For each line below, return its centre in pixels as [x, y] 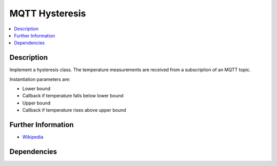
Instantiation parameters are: [40, 79]
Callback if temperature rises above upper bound [74, 110]
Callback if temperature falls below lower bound [73, 96]
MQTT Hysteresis [48, 13]
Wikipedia [33, 137]
